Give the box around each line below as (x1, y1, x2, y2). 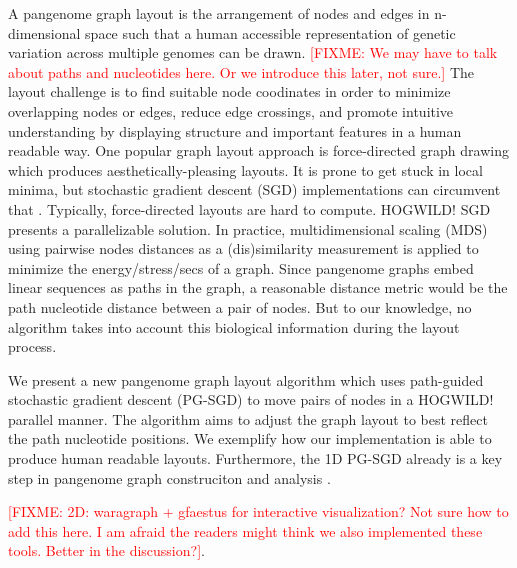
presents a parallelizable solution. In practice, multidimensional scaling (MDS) (8, 218, 488, 239)
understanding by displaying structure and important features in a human (8, 120, 462, 141)
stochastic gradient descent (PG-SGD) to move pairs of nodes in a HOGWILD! (8, 389, 494, 410)
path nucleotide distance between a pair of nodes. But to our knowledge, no (8, 296, 472, 317)
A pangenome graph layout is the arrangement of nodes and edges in (8, 3, 430, 23)
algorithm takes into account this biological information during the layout (8, 316, 460, 337)
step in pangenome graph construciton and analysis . (8, 467, 331, 488)
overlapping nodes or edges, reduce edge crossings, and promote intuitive (8, 100, 454, 121)
